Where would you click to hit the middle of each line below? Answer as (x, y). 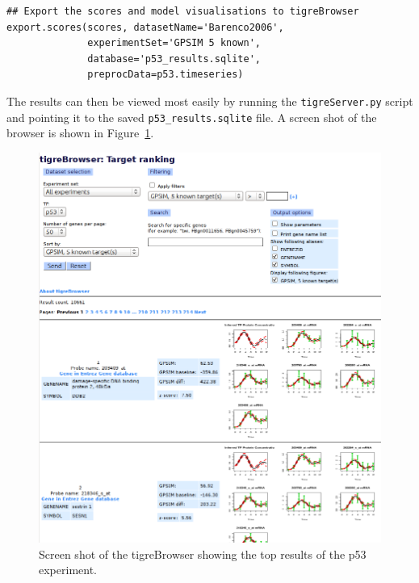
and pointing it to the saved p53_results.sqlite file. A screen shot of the (192, 117)
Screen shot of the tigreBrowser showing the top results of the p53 (203, 554)
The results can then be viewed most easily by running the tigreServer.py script (210, 101)
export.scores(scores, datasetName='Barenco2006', (145, 27)
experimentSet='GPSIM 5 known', (174, 43)
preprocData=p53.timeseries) (166, 75)
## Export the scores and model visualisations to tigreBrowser (183, 11)
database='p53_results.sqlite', (174, 59)
